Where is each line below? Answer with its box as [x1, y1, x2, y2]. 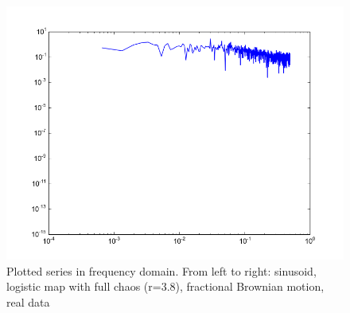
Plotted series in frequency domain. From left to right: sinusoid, [6, 262, 317, 279]
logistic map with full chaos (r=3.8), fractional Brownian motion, [6, 278, 325, 295]
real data [6, 293, 50, 310]
